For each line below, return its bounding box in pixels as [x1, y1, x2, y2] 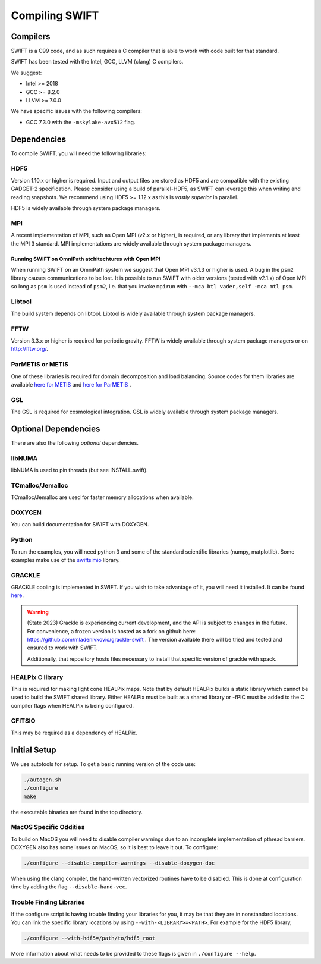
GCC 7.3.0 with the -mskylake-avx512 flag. [26, 118, 136, 125]
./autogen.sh [23, 776, 62, 783]
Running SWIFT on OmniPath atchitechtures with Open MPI [11, 255, 160, 262]
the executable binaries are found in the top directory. [11, 808, 143, 815]
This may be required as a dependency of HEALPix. [11, 729, 137, 736]
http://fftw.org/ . [11, 346, 49, 353]
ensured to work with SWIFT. [27, 644, 98, 651]
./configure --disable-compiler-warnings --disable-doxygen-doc [23, 860, 215, 866]
